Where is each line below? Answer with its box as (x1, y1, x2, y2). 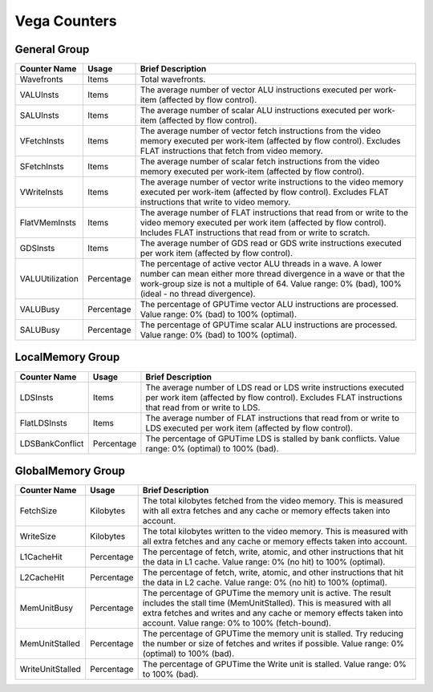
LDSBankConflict (19, 438, 84, 449)
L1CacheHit (19, 552, 63, 563)
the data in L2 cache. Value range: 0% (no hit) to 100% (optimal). (142, 577, 388, 589)
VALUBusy (19, 304, 60, 315)
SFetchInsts (19, 161, 64, 172)
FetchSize (19, 505, 58, 516)
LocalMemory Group (14, 350, 120, 364)
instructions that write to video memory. (140, 196, 291, 208)
